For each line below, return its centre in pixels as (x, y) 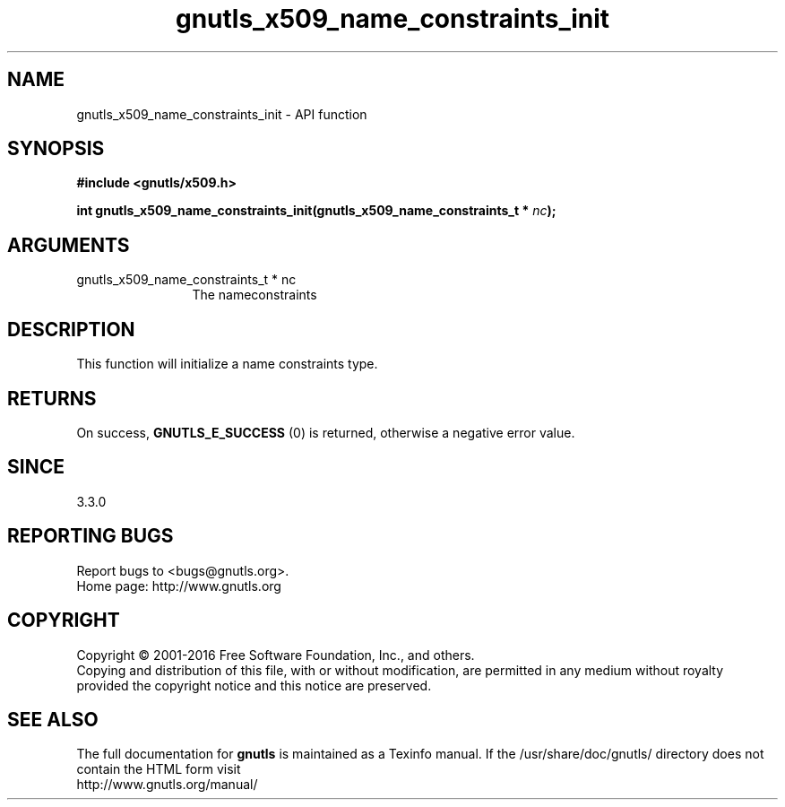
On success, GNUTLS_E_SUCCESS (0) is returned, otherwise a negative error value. (326, 432)
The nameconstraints (254, 295)
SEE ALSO (53, 719)
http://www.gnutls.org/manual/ (167, 785)
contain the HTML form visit (159, 769)
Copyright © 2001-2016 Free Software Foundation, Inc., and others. (276, 655)
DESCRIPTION (71, 329)
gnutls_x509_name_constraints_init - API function (222, 114)
